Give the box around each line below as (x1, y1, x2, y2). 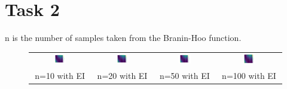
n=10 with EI (35, 69, 86, 81)
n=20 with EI (97, 69, 148, 81)
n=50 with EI (159, 69, 210, 81)
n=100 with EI (222, 69, 276, 81)
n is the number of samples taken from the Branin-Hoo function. (5, 31, 242, 44)
